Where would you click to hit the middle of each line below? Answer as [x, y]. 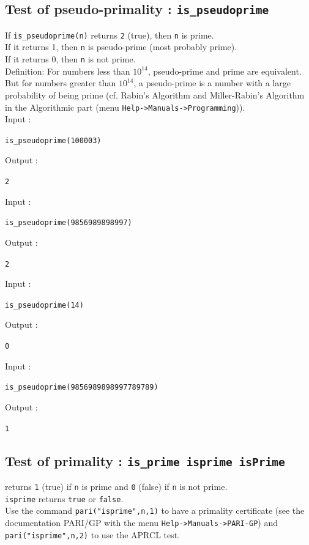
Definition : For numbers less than [68, 71]
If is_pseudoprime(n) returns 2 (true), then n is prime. [110, 35]
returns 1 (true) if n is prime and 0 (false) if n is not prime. [116, 486]
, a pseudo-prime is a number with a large [212, 83]
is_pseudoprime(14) [44, 305]
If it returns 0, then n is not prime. [70, 59]
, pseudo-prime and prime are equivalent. [225, 71]
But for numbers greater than [61, 83]
